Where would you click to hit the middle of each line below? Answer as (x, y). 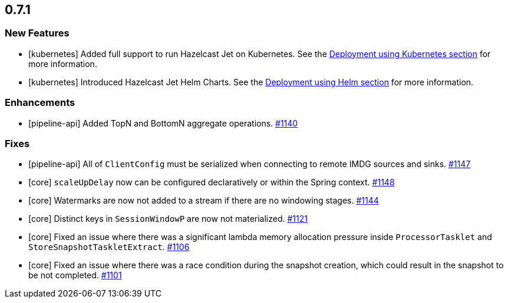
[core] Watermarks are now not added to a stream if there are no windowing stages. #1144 (204, 201)
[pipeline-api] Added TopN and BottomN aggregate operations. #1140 (163, 123)
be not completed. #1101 (75, 275)
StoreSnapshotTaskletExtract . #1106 (109, 247)
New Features (37, 33)
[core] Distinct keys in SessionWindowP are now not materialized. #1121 (168, 219)
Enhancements (40, 103)
